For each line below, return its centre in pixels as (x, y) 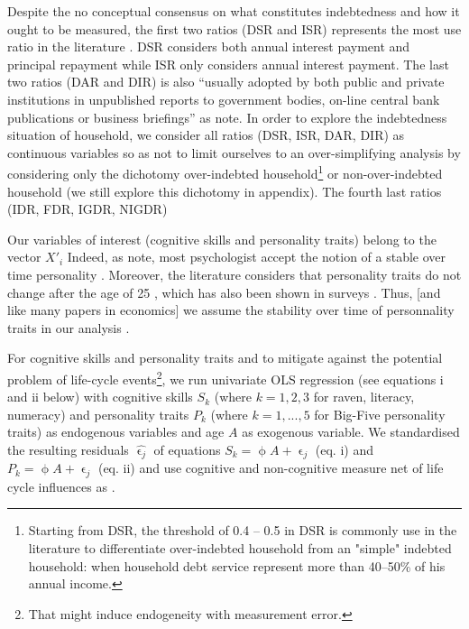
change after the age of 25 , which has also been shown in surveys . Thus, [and (224, 292)
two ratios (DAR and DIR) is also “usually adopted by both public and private (226, 82)
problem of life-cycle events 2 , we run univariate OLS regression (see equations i (225, 377)
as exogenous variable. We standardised (351, 432)
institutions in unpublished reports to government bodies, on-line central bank (224, 99)
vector (24, 257)
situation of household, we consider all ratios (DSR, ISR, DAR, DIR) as (206, 135)
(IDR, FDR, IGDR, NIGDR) (87, 209)
